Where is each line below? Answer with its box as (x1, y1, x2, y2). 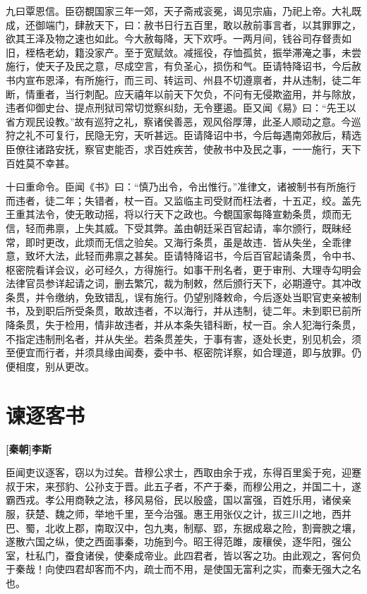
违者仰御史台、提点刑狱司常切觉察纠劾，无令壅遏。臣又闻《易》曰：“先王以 (6, 100, 356, 115)
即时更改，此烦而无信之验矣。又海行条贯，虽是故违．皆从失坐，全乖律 (25, 234, 351, 249)
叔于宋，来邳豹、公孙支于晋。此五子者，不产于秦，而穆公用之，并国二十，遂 (6, 478, 361, 493)
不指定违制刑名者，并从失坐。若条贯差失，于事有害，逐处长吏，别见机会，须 (6, 331, 361, 346)
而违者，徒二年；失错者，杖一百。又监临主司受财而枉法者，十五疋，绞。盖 (6, 193, 351, 207)
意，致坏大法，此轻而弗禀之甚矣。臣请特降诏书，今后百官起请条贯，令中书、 (6, 248, 361, 263)
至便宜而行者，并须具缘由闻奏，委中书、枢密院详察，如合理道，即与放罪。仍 (6, 345, 361, 360)
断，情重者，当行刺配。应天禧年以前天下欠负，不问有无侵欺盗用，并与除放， (6, 86, 361, 101)
